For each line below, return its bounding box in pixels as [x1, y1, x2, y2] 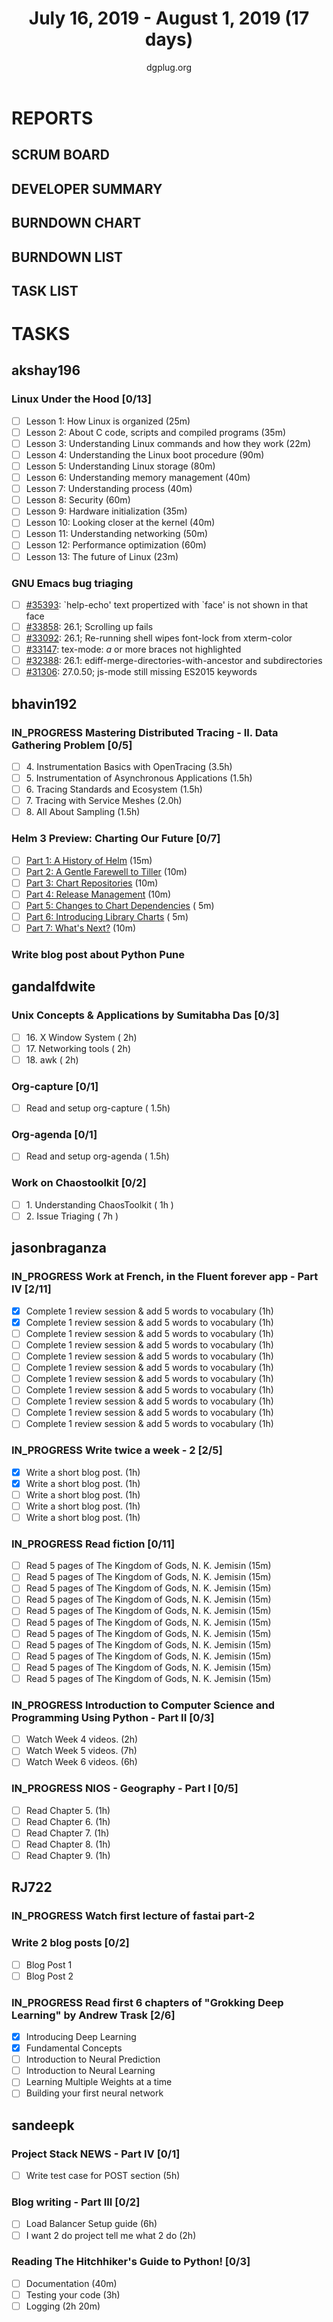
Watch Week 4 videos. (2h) [25, 1733, 139, 1746]
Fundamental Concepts [25, 2042, 123, 2054]
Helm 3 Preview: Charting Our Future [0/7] [11, 832, 221, 846]
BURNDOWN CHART [11, 215, 142, 232]
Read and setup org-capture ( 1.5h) [25, 1102, 171, 1114]
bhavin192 [11, 695, 78, 712]
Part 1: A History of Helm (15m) [25, 854, 153, 866]
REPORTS [11, 107, 94, 129]
